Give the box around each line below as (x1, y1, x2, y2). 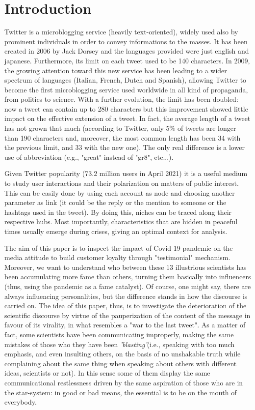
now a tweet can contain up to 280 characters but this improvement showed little (4, 103, 248, 114)
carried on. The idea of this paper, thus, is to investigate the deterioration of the (4, 300, 247, 311)
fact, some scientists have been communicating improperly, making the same (4, 329, 234, 339)
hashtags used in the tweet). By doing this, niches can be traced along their (4, 206, 232, 217)
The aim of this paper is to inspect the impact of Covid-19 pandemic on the (4, 242, 233, 253)
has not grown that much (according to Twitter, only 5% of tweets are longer (4, 123, 236, 133)
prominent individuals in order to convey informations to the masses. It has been (4, 36, 248, 46)
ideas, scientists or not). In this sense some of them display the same (4, 368, 210, 378)
